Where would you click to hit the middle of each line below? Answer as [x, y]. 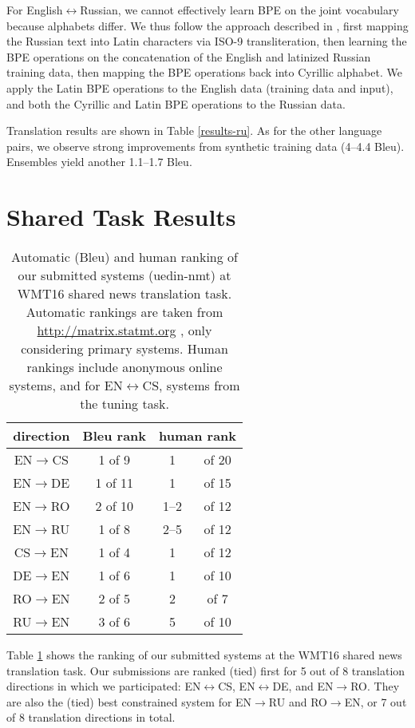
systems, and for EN [66, 386]
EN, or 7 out [375, 701]
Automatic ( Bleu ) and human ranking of [125, 257]
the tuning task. [125, 404]
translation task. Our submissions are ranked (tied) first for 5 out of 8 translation [206, 670]
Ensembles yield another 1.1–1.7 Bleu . [99, 162]
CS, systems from [191, 386]
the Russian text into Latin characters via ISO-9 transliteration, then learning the [207, 41]
